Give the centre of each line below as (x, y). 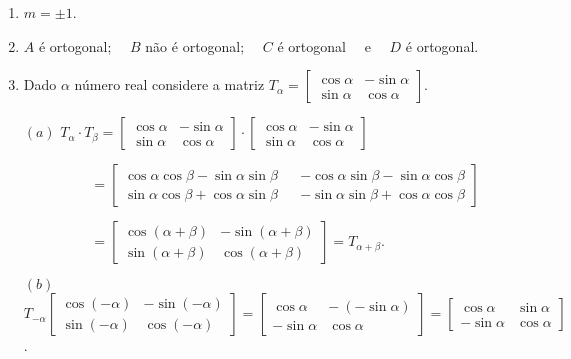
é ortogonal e (324, 45)
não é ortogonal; (195, 45)
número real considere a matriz (169, 84)
